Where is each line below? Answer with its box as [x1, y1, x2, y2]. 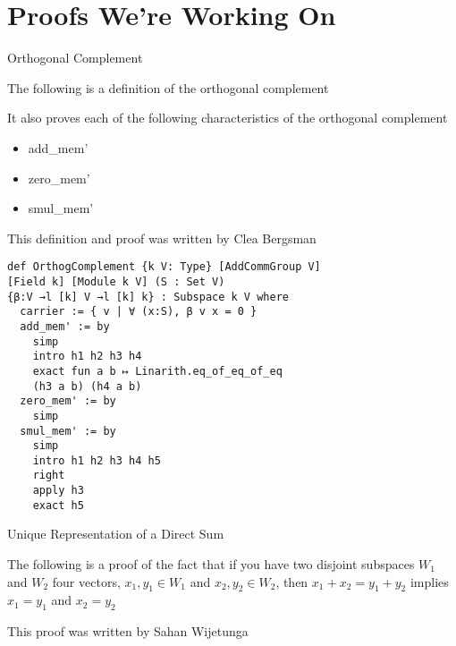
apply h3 [32, 484, 84, 497]
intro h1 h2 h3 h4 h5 [32, 454, 161, 467]
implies [410, 572, 449, 591]
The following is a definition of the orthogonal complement [7, 78, 329, 97]
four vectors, [52, 572, 121, 591]
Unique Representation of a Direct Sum [7, 524, 224, 543]
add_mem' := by [20, 319, 110, 333]
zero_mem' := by [20, 395, 116, 408]
